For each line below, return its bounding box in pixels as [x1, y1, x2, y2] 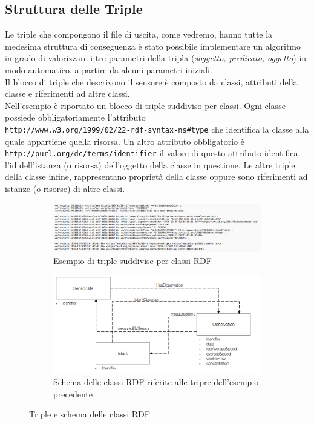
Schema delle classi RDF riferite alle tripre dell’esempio [53, 376, 259, 388]
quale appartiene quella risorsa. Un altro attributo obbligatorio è [5, 134, 244, 147]
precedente [53, 387, 93, 400]
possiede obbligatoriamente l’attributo [5, 111, 146, 124]
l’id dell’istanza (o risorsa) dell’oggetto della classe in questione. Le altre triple [5, 158, 295, 171]
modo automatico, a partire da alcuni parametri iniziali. [5, 63, 212, 76]
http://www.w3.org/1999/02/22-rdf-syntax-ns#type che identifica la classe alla [5, 122, 309, 135]
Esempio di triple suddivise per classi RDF [53, 254, 212, 267]
